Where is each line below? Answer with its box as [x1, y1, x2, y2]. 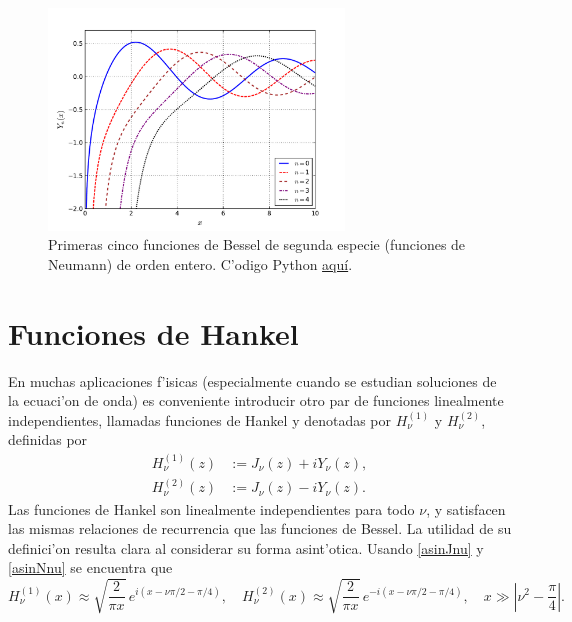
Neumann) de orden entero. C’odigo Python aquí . [48, 253, 353, 274]
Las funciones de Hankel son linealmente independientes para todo [8, 498, 415, 519]
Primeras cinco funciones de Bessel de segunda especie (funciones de [48, 234, 466, 255]
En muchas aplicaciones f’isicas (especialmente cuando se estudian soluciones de [8, 370, 497, 391]
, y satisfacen [426, 498, 506, 519]
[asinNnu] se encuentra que [8, 557, 173, 578]
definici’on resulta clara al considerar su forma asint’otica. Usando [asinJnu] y [8, 537, 484, 558]
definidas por [8, 429, 88, 450]
